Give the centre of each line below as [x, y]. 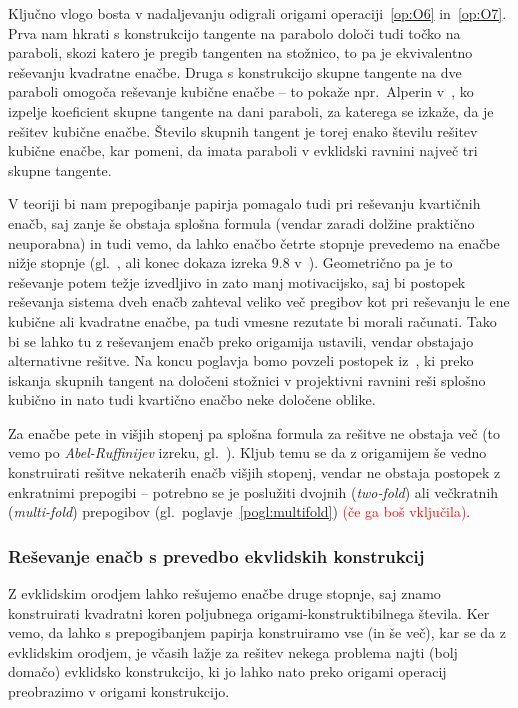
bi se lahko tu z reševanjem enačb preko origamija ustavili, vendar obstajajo [241, 340]
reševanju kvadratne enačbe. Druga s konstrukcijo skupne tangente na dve [235, 71]
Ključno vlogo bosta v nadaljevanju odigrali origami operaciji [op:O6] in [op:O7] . [257, 13]
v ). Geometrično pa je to [373, 262]
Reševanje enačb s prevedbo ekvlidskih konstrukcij [216, 555]
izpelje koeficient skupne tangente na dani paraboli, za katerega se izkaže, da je [251, 110]
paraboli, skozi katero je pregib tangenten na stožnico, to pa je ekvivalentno [240, 52]
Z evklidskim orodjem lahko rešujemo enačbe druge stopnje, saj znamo [224, 593]
